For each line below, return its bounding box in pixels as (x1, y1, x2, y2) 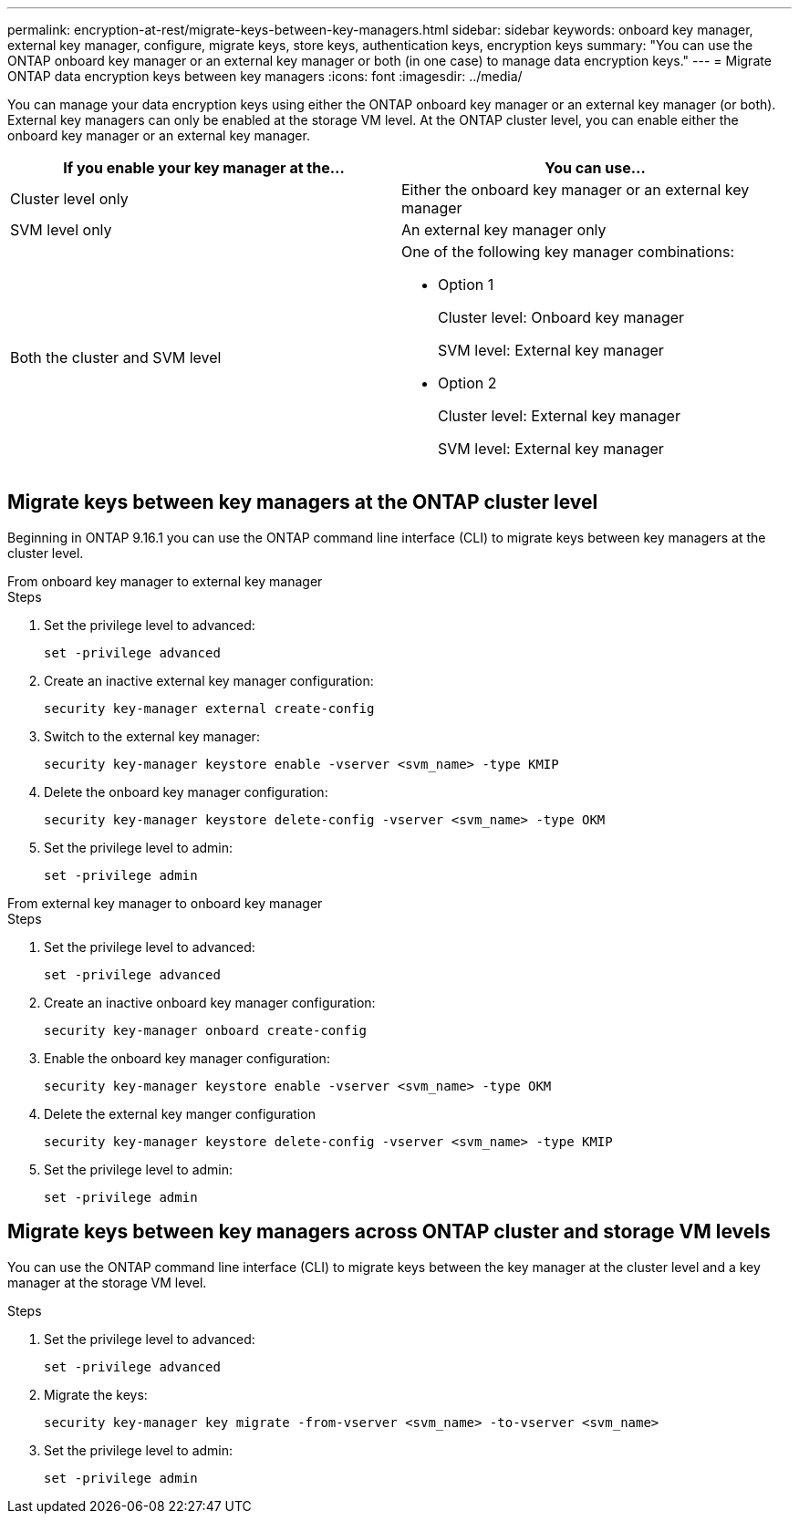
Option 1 (438, 275, 494, 294)
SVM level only (10, 221, 112, 239)
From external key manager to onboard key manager (7, 895, 323, 911)
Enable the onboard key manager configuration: (44, 1050, 330, 1066)
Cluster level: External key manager (438, 407, 680, 425)
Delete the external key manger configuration (44, 1105, 316, 1122)
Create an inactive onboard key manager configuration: (44, 994, 376, 1010)
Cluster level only (10, 190, 129, 208)
